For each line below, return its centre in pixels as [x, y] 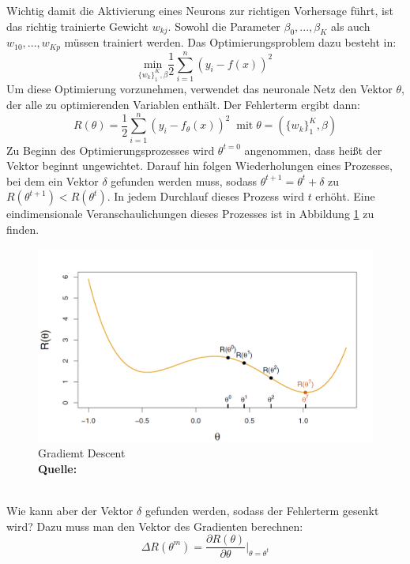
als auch [350, 26]
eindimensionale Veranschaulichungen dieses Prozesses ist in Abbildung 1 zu [190, 214]
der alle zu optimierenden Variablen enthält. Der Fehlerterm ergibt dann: [183, 104]
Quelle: [58, 468]
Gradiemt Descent [82, 453]
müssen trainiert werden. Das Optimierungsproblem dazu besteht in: [230, 42]
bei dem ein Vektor [53, 180]
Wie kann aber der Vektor [70, 511]
